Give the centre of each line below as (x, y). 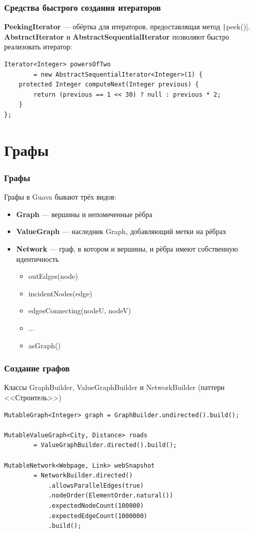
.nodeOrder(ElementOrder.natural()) (111, 496)
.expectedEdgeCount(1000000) (98, 516)
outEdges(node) (53, 276)
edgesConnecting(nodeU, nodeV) (80, 310)
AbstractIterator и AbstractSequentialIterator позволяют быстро (117, 36)
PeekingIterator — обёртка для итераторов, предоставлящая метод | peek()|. (127, 26)
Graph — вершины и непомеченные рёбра (84, 214)
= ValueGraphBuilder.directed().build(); (105, 445)
